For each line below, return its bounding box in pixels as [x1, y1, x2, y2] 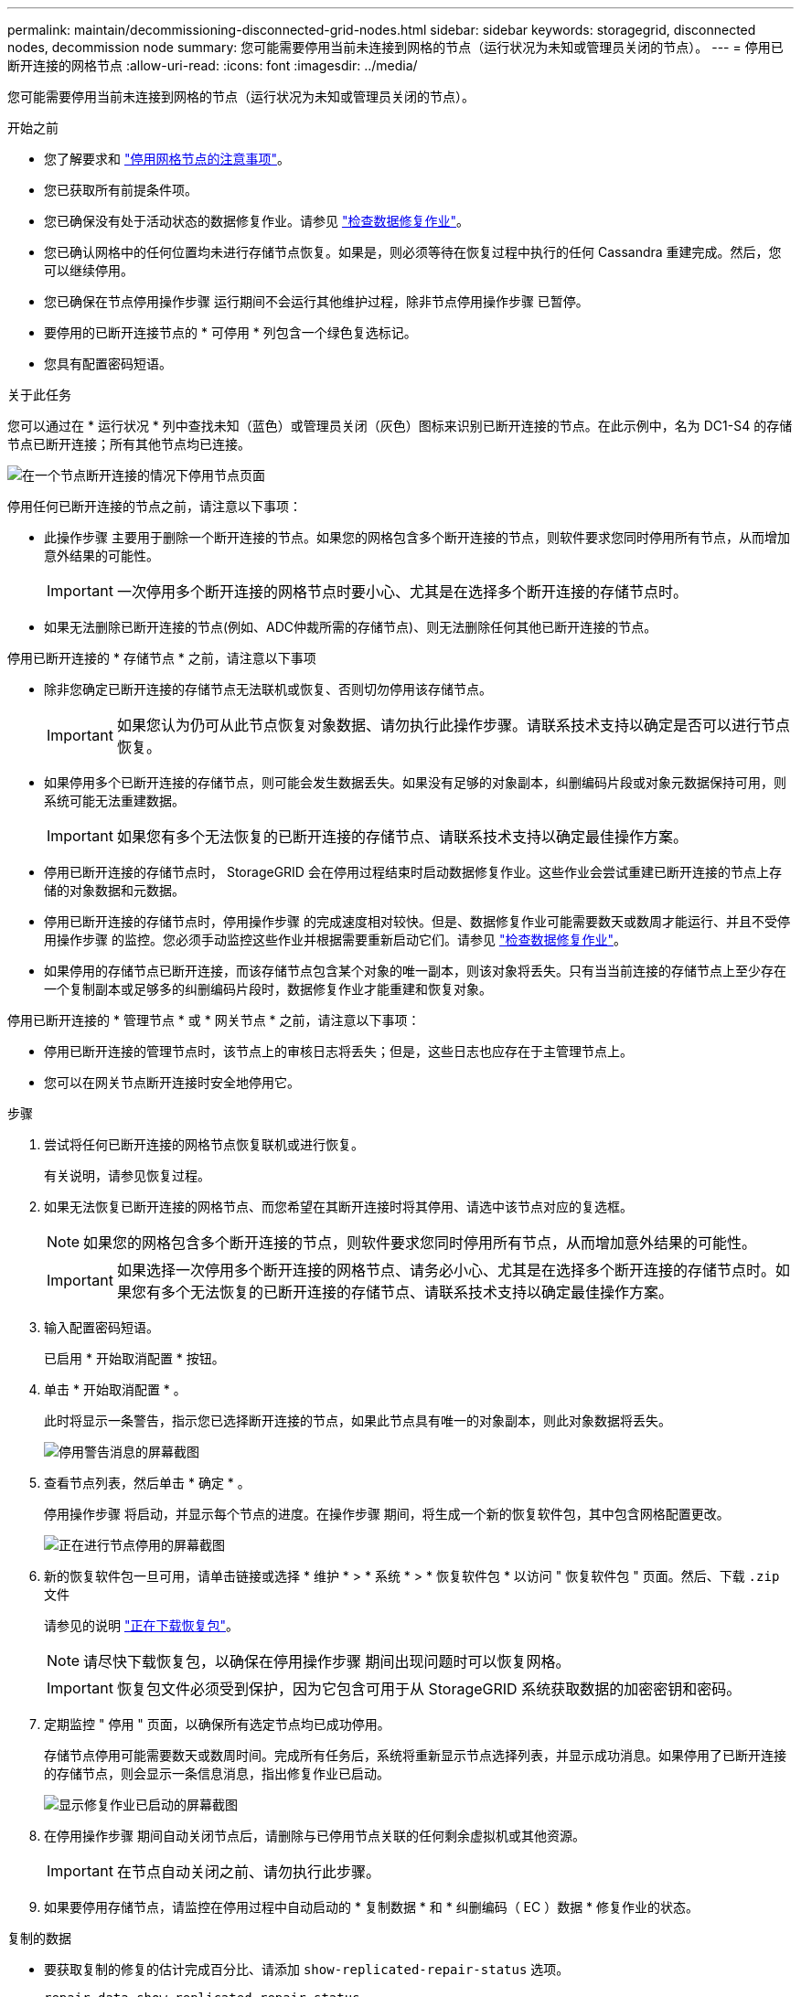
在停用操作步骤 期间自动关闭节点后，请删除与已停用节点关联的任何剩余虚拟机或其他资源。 [44, 1828, 585, 1843]
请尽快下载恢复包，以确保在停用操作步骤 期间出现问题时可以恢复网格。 [83, 1652, 571, 1671]
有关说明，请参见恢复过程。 [44, 1168, 210, 1183]
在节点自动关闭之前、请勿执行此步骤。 [116, 1863, 380, 1881]
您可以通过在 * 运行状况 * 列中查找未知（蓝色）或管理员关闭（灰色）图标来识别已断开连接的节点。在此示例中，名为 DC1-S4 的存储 [7, 418, 793, 433]
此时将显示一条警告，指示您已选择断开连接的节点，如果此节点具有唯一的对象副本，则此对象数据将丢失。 [44, 1413, 671, 1428]
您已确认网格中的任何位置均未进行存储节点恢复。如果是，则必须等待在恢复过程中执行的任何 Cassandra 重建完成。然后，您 [44, 244, 782, 260]
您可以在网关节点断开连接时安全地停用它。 [44, 1074, 300, 1090]
